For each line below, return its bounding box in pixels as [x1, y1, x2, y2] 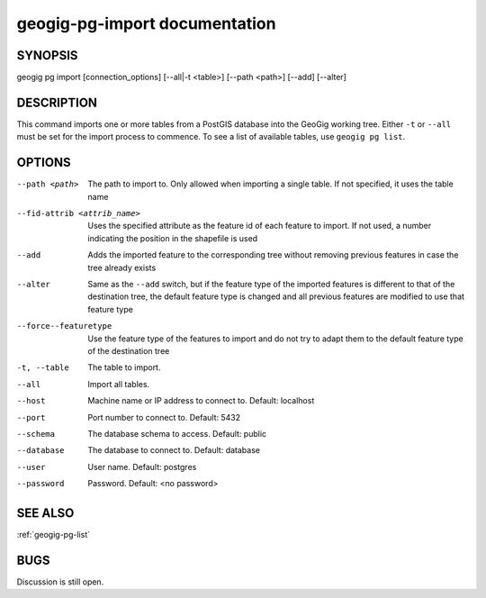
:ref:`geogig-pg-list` [16, 529, 90, 539]
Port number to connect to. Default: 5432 [87, 412, 241, 422]
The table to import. [87, 362, 161, 373]
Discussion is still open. [16, 576, 104, 587]
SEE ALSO [16, 505, 75, 521]
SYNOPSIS [16, 48, 78, 63]
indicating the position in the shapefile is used [87, 232, 258, 243]
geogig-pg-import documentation [16, 14, 276, 33]
